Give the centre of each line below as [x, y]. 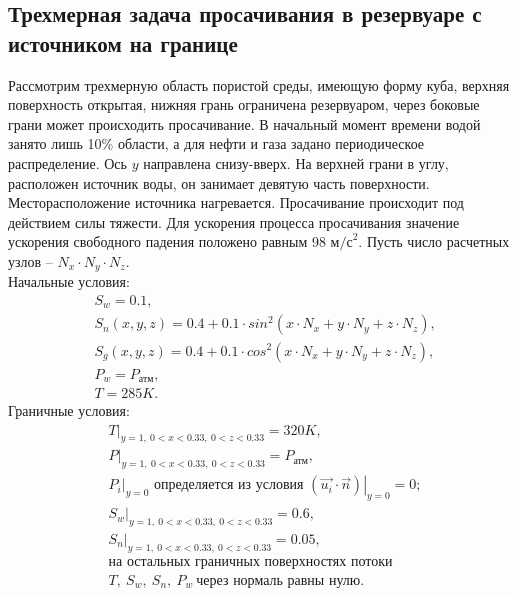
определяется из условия [228, 485]
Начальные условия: [69, 281]
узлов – [30, 260]
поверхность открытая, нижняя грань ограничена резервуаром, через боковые [244, 104]
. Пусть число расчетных [434, 241]
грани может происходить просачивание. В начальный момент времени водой [244, 123]
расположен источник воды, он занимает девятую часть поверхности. [219, 182]
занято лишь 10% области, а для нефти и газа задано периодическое [216, 143]
